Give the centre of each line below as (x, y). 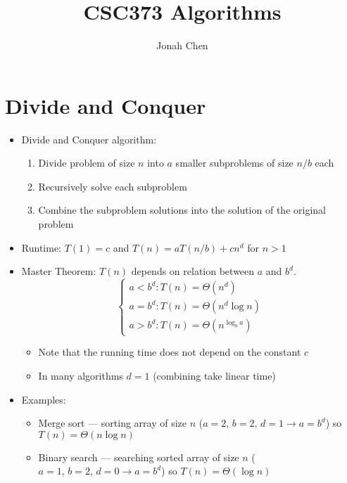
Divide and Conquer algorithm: (89, 139)
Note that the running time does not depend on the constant (170, 352)
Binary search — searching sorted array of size (139, 457)
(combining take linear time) (214, 375)
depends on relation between (193, 271)
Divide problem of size (87, 163)
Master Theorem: (59, 271)
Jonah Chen (182, 45)
